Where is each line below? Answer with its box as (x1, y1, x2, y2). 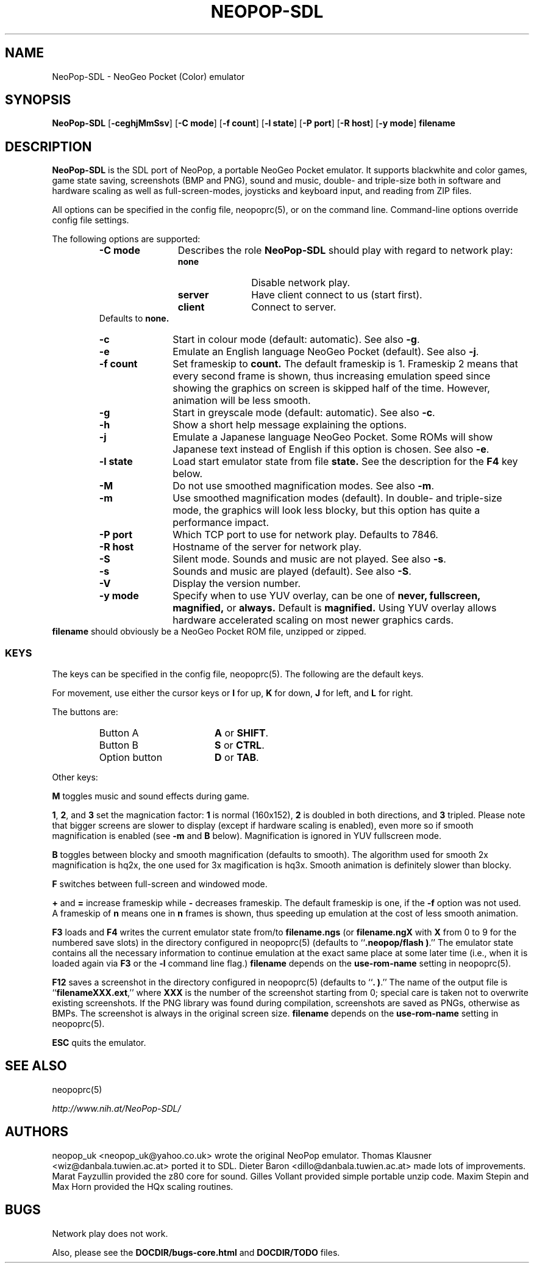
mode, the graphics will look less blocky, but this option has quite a (173, 504, 480, 517)
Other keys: (52, 772, 98, 783)
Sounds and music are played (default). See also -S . (173, 565, 411, 578)
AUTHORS (5, 1124, 69, 1140)
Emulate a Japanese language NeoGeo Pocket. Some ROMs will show (173, 431, 493, 444)
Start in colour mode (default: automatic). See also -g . (173, 333, 420, 346)
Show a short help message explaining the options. (173, 419, 407, 431)
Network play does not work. (52, 1228, 168, 1239)
